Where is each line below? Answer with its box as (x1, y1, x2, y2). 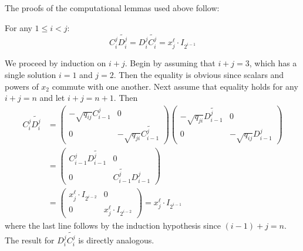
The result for (5, 233, 55, 246)
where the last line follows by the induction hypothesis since (5, 219, 221, 231)
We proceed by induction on (5, 57, 106, 69)
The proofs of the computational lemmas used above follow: (5, 2, 220, 13)
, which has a (249, 57, 297, 69)
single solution (5, 68, 56, 80)
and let (39, 91, 65, 104)
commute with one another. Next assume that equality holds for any (52, 80, 298, 92)
